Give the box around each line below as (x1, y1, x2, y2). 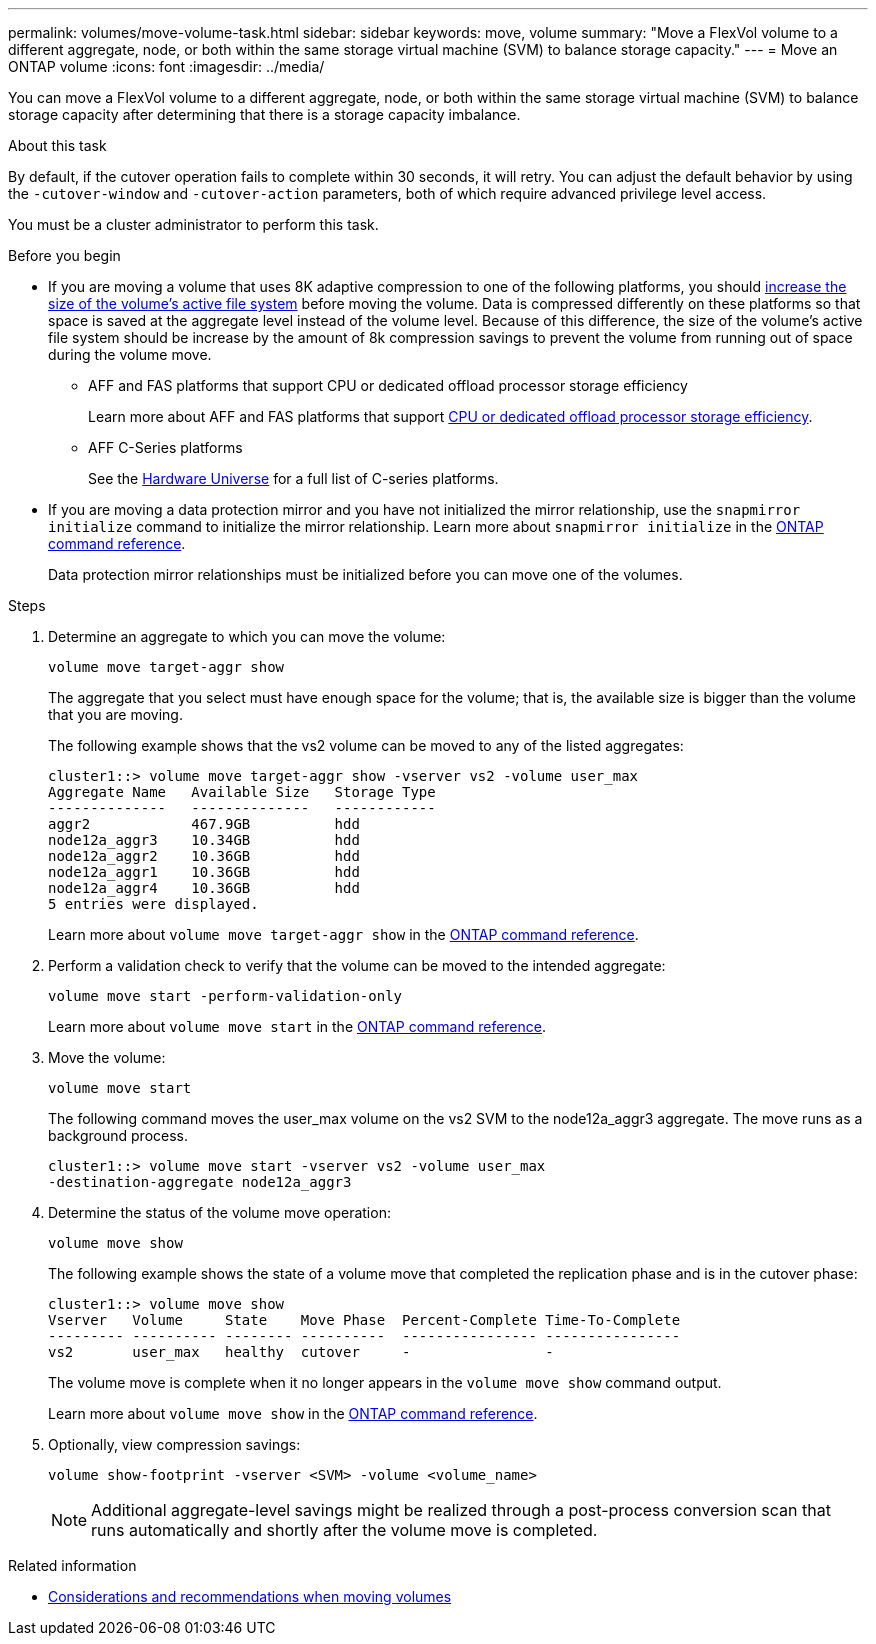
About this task (8, 137, 107, 154)
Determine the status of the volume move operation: (48, 1204, 391, 1221)
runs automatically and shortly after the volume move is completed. (91, 1520, 598, 1540)
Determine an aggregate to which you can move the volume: (48, 628, 446, 645)
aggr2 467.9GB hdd (48, 816, 360, 832)
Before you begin (8, 247, 121, 264)
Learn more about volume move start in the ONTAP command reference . (48, 1018, 547, 1035)
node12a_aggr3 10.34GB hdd (48, 832, 360, 848)
